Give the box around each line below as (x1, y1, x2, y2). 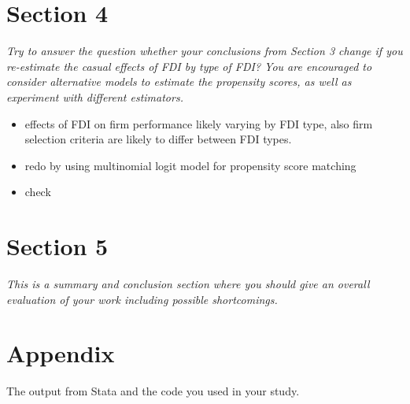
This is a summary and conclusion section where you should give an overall (6, 276, 370, 291)
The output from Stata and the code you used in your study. (6, 383, 300, 399)
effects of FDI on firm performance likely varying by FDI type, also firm (24, 115, 373, 132)
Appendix (6, 337, 115, 369)
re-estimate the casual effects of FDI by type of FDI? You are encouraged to (6, 57, 372, 74)
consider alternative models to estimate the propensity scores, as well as (6, 73, 352, 90)
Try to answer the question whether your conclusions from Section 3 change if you (6, 43, 403, 59)
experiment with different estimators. (6, 88, 183, 105)
